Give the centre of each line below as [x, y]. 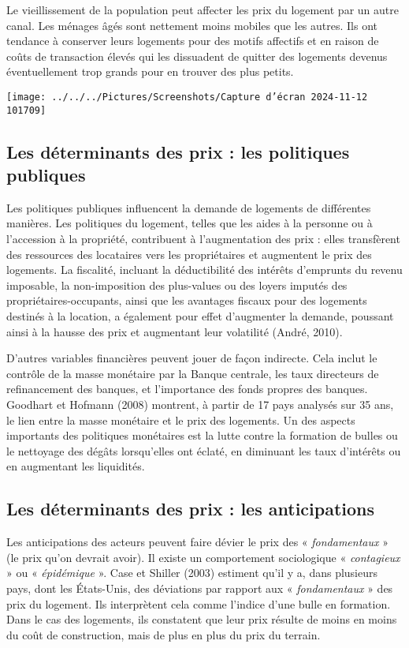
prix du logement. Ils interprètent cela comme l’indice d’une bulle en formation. [199, 603]
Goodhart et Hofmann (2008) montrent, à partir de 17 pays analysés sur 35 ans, [200, 404]
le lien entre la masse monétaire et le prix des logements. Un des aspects [181, 420]
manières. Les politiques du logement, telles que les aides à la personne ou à [190, 223]
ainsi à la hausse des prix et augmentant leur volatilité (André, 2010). [175, 331]
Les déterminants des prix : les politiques [178, 151]
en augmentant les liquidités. [76, 466]
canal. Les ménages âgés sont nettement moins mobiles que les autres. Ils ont [192, 25]
